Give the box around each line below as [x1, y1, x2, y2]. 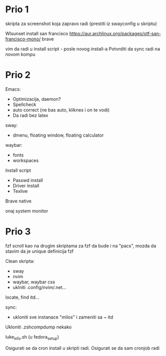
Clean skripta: [5, 258, 35, 264]
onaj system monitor [5, 208, 49, 214]
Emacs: [5, 86, 21, 92]
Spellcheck [12, 101, 37, 107]
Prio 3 [5, 226, 31, 237]
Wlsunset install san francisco [5, 30, 68, 36]
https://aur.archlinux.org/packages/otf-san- [69, 30, 161, 36]
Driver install [12, 183, 40, 189]
